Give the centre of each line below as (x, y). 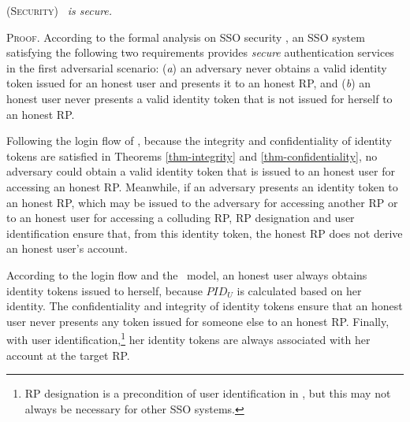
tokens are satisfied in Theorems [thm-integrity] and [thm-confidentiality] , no (192, 155)
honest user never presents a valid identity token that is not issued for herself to (199, 98)
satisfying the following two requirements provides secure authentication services (200, 52)
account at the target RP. (68, 355)
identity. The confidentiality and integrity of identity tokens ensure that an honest (205, 306)
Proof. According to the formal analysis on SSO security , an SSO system (186, 37)
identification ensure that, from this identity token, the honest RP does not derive (205, 233)
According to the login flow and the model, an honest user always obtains (187, 274)
